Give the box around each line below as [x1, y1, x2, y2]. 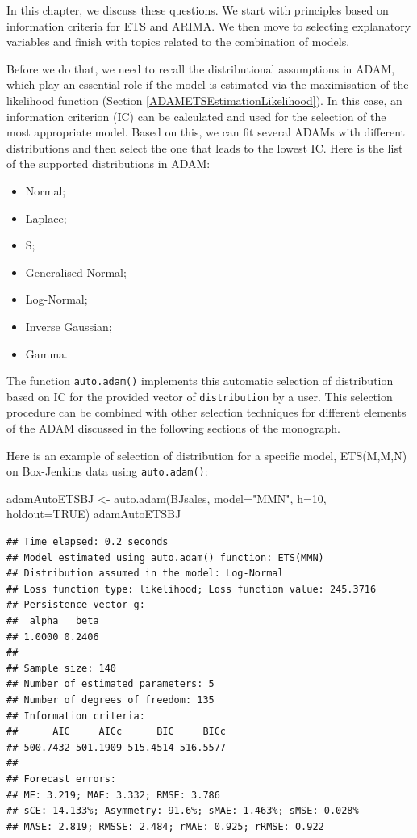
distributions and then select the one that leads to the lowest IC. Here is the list [6, 139, 403, 156]
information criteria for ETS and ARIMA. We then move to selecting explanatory [6, 17, 411, 34]
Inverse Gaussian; [25, 317, 112, 334]
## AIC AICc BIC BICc [6, 726, 227, 738]
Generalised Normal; [25, 263, 127, 280]
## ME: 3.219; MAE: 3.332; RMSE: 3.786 [6, 789, 220, 801]
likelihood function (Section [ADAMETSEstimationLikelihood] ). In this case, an [6, 91, 402, 108]
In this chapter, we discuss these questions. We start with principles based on [6, 2, 389, 18]
